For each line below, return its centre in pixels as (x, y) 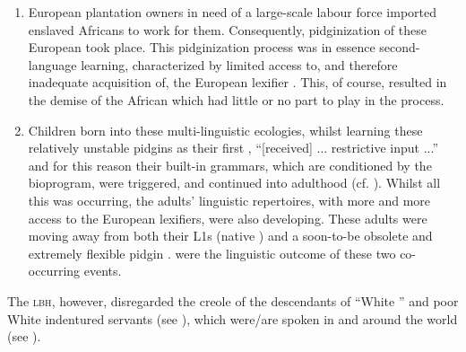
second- (400, 47)
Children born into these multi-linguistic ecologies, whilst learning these (225, 130)
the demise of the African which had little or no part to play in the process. (236, 99)
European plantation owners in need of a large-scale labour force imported (233, 12)
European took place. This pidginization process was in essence (202, 47)
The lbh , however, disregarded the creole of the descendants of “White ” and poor (233, 300)
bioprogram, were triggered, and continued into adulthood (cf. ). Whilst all (234, 183)
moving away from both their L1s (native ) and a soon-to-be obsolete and (230, 236)
